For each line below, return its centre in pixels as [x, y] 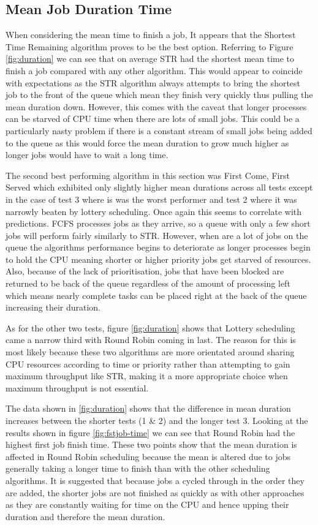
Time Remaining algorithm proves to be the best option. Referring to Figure [150, 46]
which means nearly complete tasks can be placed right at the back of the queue [156, 295]
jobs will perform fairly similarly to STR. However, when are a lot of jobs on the [157, 235]
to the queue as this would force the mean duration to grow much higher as [147, 142]
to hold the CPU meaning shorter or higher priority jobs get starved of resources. [158, 259]
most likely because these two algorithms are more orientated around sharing [150, 352]
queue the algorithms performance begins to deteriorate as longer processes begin [158, 247]
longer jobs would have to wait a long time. [87, 155]
